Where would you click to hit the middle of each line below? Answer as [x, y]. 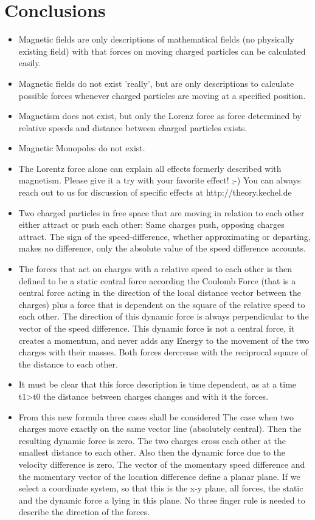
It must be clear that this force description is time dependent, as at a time [157, 384]
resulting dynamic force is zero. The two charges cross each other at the [152, 440]
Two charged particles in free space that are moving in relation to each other [161, 212]
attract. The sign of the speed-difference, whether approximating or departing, [164, 236]
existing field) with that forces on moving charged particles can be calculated [162, 51]
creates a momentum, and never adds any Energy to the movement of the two [164, 340]
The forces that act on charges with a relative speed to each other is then [155, 269]
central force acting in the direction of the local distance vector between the [160, 292]
